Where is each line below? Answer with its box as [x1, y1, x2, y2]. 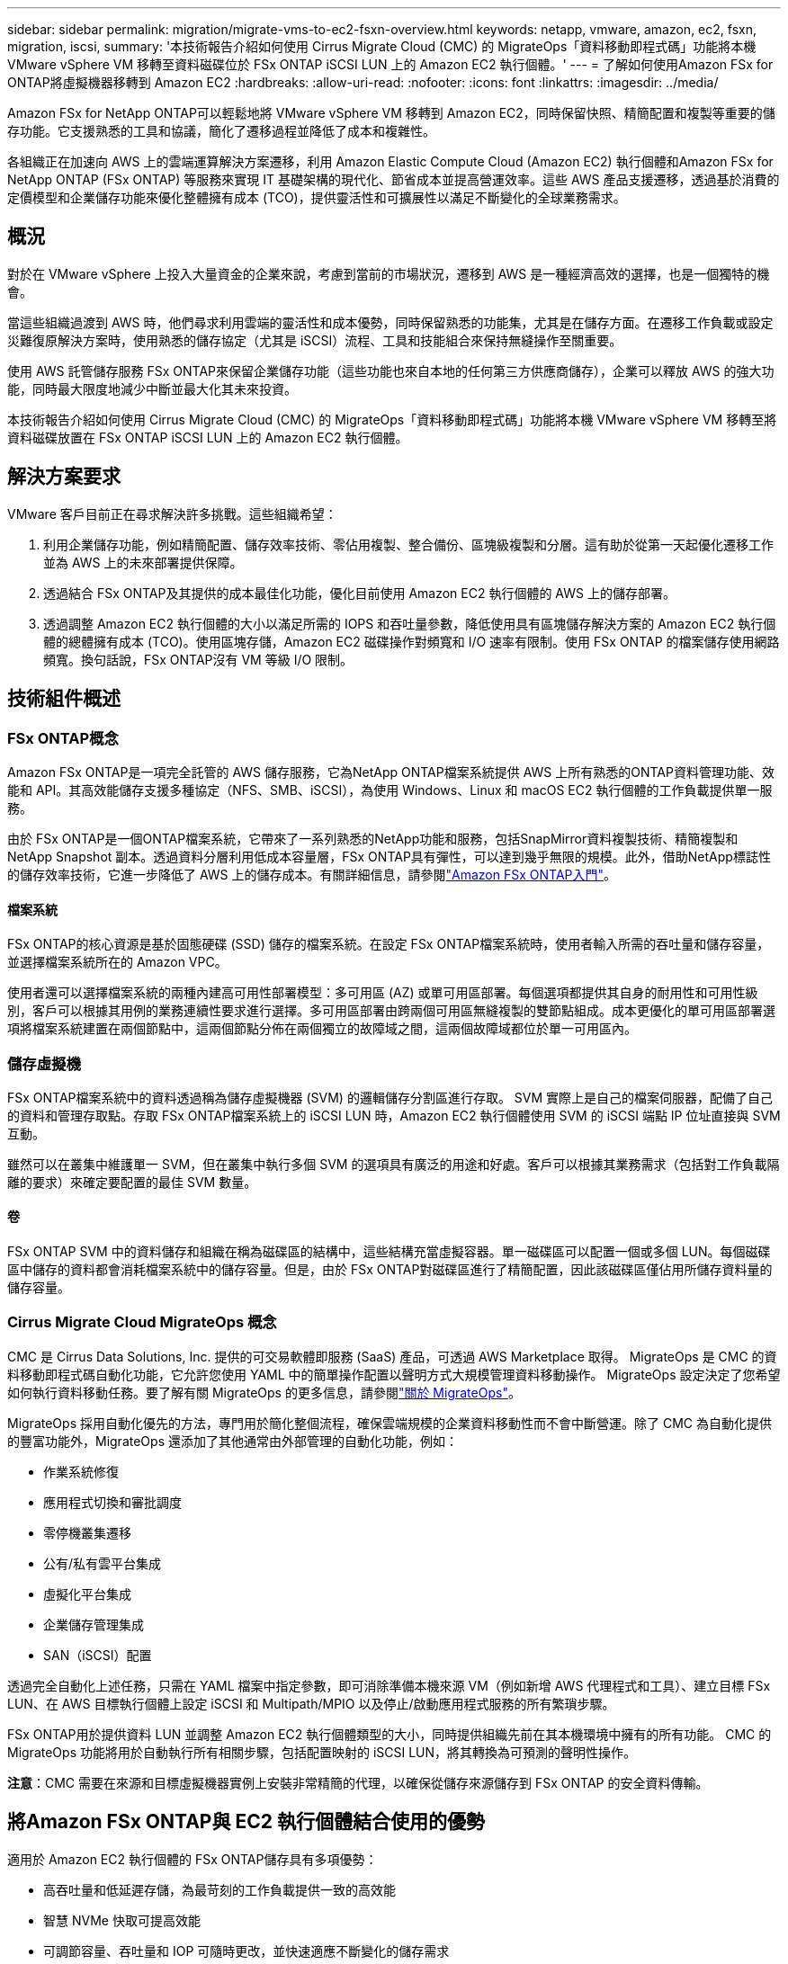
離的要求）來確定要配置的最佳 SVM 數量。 [7, 1174, 257, 1190]
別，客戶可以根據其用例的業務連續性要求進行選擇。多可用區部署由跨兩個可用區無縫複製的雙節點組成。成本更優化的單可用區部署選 [7, 1003, 775, 1019]
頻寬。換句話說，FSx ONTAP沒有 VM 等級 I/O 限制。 [43, 651, 354, 667]
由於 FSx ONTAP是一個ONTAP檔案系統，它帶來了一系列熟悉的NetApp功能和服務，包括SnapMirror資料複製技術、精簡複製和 [7, 830, 739, 846]
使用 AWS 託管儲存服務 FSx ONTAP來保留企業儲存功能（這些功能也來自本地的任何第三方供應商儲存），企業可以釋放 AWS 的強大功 [7, 362, 775, 379]
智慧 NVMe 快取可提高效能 [43, 1912, 201, 1928]
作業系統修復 [43, 1463, 119, 1479]
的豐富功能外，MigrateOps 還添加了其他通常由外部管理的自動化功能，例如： [7, 1433, 458, 1449]
